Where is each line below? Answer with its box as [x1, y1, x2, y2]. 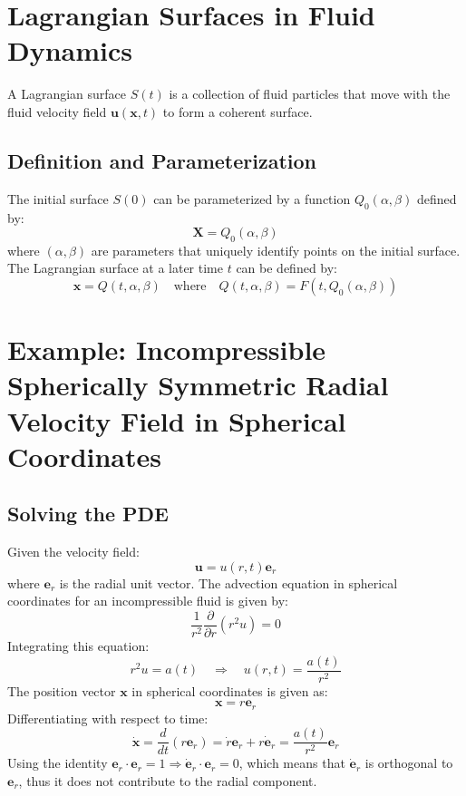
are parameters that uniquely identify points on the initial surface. [91, 240, 461, 259]
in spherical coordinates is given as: [131, 681, 328, 700]
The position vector [7, 681, 116, 700]
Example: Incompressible [7, 331, 326, 368]
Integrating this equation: [7, 636, 150, 655]
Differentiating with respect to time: [7, 708, 209, 727]
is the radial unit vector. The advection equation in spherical [59, 573, 398, 592]
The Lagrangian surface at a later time [7, 258, 223, 277]
